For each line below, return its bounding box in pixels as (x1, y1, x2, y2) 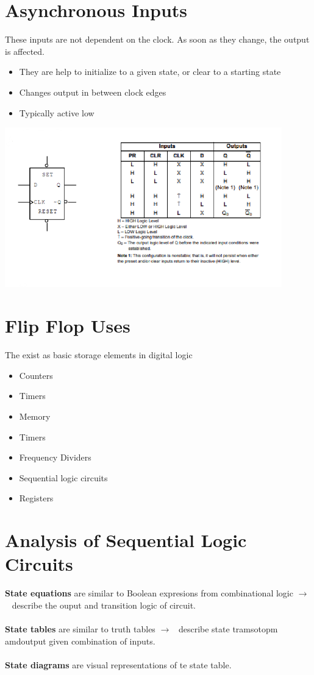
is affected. (5, 44, 45, 57)
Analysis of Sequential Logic (5, 528, 247, 553)
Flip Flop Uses (5, 313, 130, 338)
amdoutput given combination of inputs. (5, 634, 155, 647)
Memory (19, 409, 51, 422)
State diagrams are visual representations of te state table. (5, 658, 232, 671)
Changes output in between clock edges (19, 85, 166, 98)
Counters (19, 369, 53, 381)
